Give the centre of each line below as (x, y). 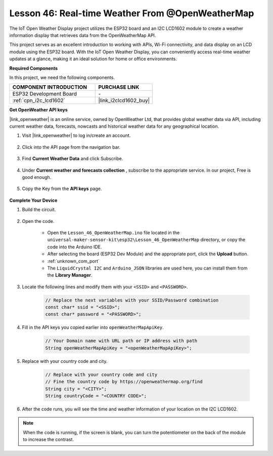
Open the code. (38, 221)
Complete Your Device (33, 200)
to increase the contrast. (49, 440)
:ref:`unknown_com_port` (73, 261)
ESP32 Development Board (45, 94)
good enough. (37, 177)
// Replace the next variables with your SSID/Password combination (132, 300)
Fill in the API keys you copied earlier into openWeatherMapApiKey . (93, 327)
